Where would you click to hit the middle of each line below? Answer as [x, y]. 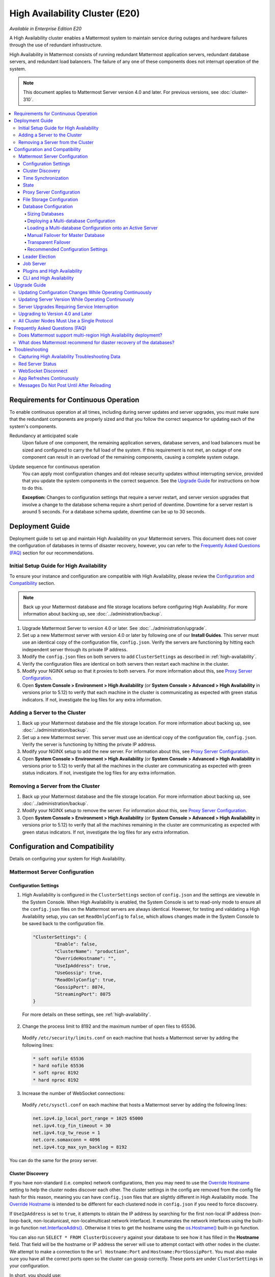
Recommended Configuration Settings [67, 249]
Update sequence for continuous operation [55, 466]
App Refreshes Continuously [49, 378]
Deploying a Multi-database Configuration [71, 221]
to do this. [33, 488]
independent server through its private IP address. [75, 649]
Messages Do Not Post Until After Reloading [65, 385]
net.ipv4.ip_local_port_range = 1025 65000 [88, 1118]
